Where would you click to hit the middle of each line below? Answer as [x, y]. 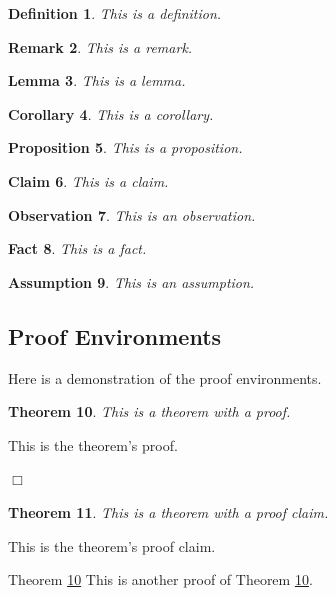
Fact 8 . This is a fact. [77, 248]
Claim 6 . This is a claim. [88, 180]
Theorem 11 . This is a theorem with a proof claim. [168, 511]
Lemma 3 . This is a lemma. [97, 80]
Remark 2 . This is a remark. [100, 46]
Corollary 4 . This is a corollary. [111, 113]
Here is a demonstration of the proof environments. [165, 377]
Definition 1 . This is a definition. [115, 13]
